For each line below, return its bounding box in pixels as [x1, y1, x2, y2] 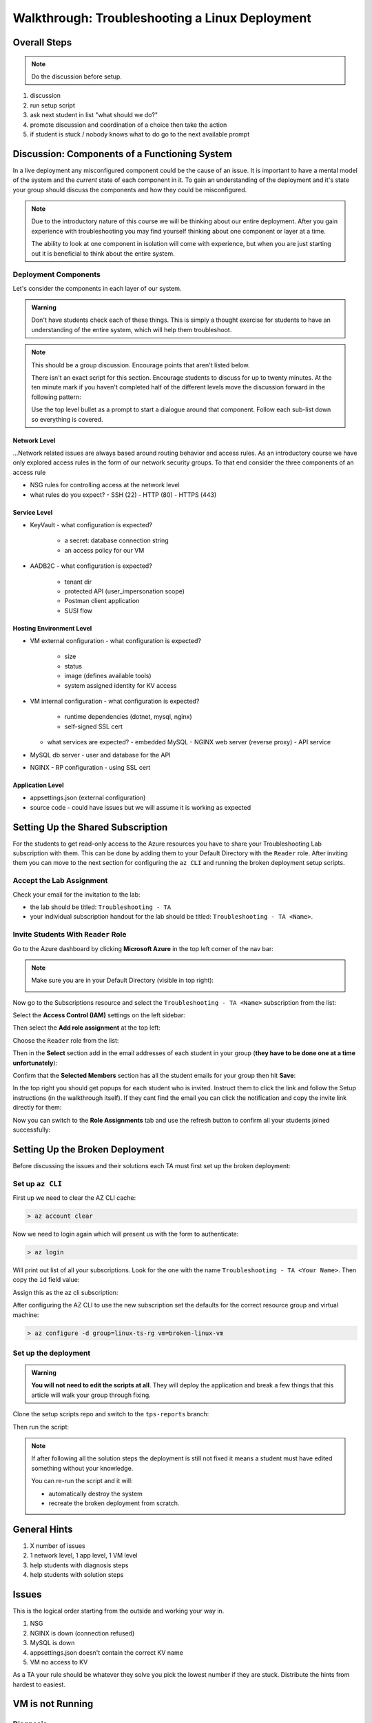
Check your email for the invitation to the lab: [12, 890, 141, 899]
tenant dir [64, 578, 92, 586]
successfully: [12, 1125, 51, 1134]
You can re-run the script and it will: [31, 1477, 134, 1485]
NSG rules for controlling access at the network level [30, 481, 180, 489]
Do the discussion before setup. [31, 72, 122, 81]
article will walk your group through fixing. [31, 1391, 151, 1399]
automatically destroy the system [48, 1489, 143, 1498]
